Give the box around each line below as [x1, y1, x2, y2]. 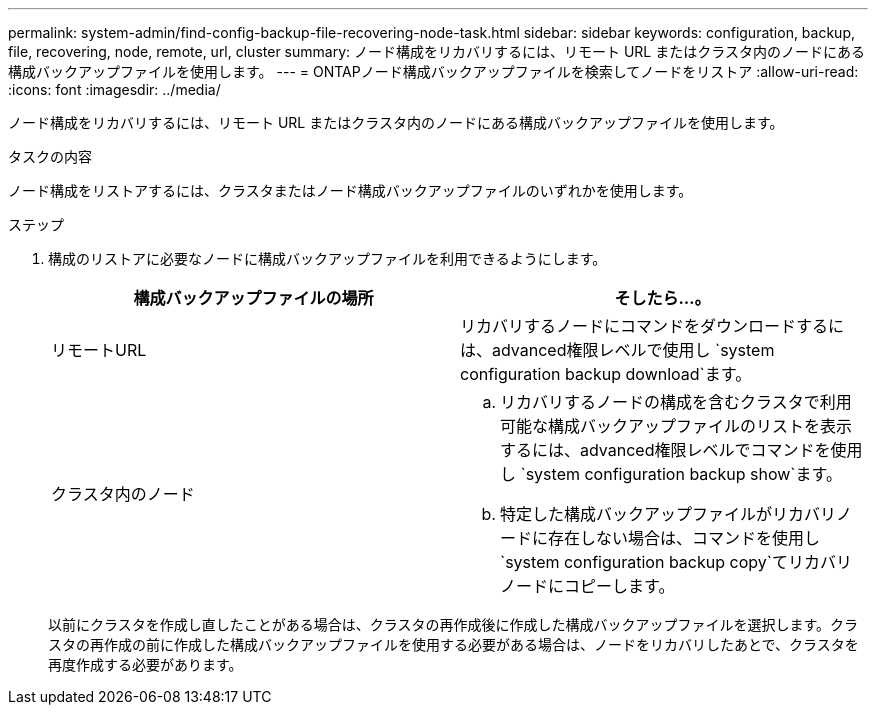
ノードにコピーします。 [500, 576, 675, 596]
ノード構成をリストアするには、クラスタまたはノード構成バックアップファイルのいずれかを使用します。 [8, 182, 693, 199]
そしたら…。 [614, 288, 711, 308]
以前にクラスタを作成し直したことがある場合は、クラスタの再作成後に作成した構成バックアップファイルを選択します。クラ [48, 616, 859, 633]
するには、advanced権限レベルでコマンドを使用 [500, 440, 863, 460]
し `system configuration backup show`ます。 [500, 464, 842, 484]
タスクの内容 [8, 148, 92, 165]
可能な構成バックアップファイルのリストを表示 [500, 416, 853, 436]
